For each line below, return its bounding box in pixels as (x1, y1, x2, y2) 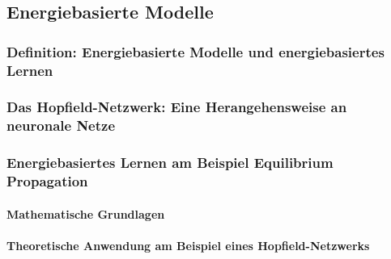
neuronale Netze (6, 115, 116, 136)
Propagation (6, 171, 88, 191)
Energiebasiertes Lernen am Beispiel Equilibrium (6, 152, 334, 173)
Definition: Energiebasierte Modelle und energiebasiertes (6, 41, 385, 61)
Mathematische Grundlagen (6, 205, 165, 222)
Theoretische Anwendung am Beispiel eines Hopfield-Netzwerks (6, 236, 370, 253)
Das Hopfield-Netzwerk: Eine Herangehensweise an (6, 97, 347, 117)
